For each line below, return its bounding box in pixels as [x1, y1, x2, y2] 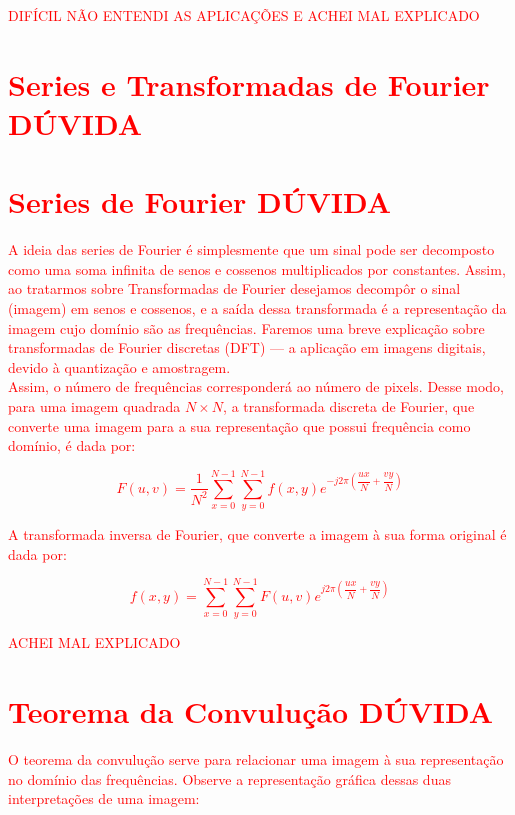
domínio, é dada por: [8, 435, 136, 456]
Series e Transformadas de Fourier [8, 63, 490, 104]
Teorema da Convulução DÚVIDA [8, 691, 494, 732]
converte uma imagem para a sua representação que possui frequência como [8, 415, 471, 436]
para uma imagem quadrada [8, 396, 181, 417]
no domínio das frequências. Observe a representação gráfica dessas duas [8, 768, 451, 789]
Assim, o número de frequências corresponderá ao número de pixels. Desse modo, [8, 376, 504, 397]
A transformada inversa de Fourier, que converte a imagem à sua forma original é [8, 523, 507, 544]
